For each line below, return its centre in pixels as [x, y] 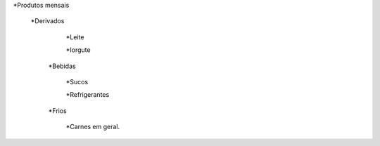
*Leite [75, 37]
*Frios [57, 111]
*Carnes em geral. [93, 127]
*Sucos [77, 81]
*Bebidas [62, 66]
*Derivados [47, 21]
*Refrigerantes [88, 95]
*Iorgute [78, 50]
